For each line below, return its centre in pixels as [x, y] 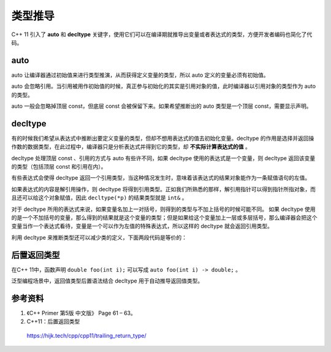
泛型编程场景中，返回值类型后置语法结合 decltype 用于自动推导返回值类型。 [107, 281]
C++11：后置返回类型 [53, 321]
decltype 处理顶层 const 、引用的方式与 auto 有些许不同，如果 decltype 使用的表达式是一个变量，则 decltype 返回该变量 [163, 158]
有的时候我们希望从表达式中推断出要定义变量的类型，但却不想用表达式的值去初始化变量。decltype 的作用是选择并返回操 [163, 138]
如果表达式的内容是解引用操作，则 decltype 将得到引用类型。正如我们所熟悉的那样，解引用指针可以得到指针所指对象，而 [163, 189]
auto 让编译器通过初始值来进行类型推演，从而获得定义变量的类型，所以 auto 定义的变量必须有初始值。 [140, 75]
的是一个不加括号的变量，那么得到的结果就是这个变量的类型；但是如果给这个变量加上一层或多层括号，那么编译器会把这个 [164, 218]
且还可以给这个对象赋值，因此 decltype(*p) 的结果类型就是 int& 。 [99, 198]
